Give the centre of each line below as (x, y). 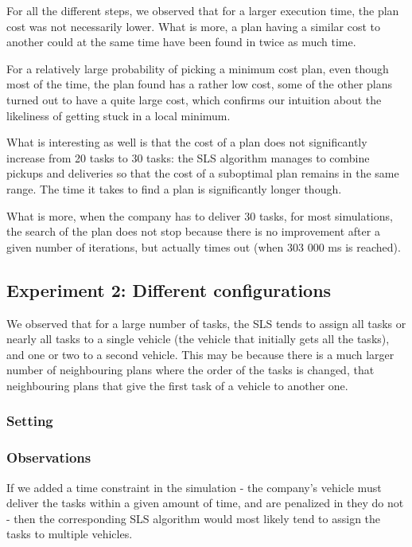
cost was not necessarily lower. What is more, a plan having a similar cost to (194, 26)
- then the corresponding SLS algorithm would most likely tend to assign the (194, 518)
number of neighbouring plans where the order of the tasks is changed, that (190, 370)
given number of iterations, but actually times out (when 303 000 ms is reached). (204, 246)
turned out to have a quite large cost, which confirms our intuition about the (194, 99)
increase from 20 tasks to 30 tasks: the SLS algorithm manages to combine (188, 157)
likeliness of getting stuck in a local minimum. (119, 115)
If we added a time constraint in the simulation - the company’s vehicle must (194, 487)
